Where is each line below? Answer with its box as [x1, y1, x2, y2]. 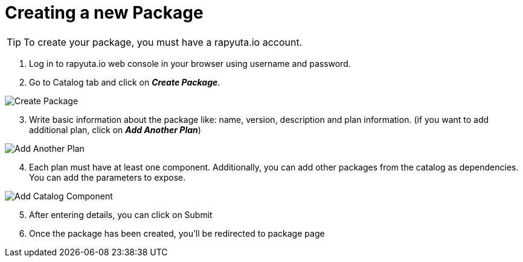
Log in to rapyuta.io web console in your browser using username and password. [29, 58, 351, 69]
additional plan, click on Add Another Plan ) [29, 124, 201, 135]
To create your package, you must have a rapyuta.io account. [24, 36, 303, 48]
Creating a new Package [5, 2, 204, 23]
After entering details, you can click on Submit [29, 209, 213, 220]
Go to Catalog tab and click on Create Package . [29, 76, 220, 87]
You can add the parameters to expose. [29, 172, 186, 182]
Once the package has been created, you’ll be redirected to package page [29, 228, 325, 239]
